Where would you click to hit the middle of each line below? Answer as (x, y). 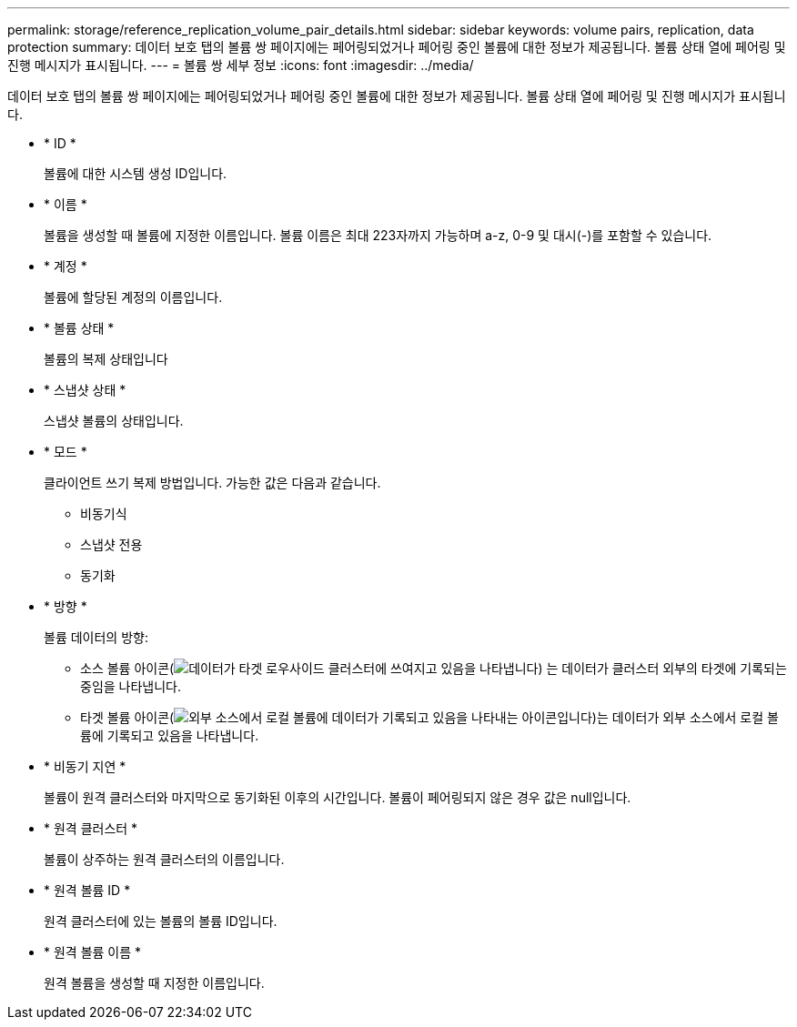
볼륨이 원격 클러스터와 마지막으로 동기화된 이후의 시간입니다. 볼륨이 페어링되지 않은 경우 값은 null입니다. (338, 797)
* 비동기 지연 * (85, 766)
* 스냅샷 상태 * (85, 390)
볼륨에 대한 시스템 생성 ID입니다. (136, 173)
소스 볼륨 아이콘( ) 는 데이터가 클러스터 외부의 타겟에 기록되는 (434, 668)
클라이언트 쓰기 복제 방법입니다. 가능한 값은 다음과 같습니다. (212, 483)
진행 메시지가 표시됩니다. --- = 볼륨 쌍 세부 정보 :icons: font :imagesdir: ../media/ (241, 65)
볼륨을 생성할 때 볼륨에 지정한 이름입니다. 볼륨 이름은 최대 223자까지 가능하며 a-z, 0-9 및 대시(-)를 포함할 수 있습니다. (378, 235)
